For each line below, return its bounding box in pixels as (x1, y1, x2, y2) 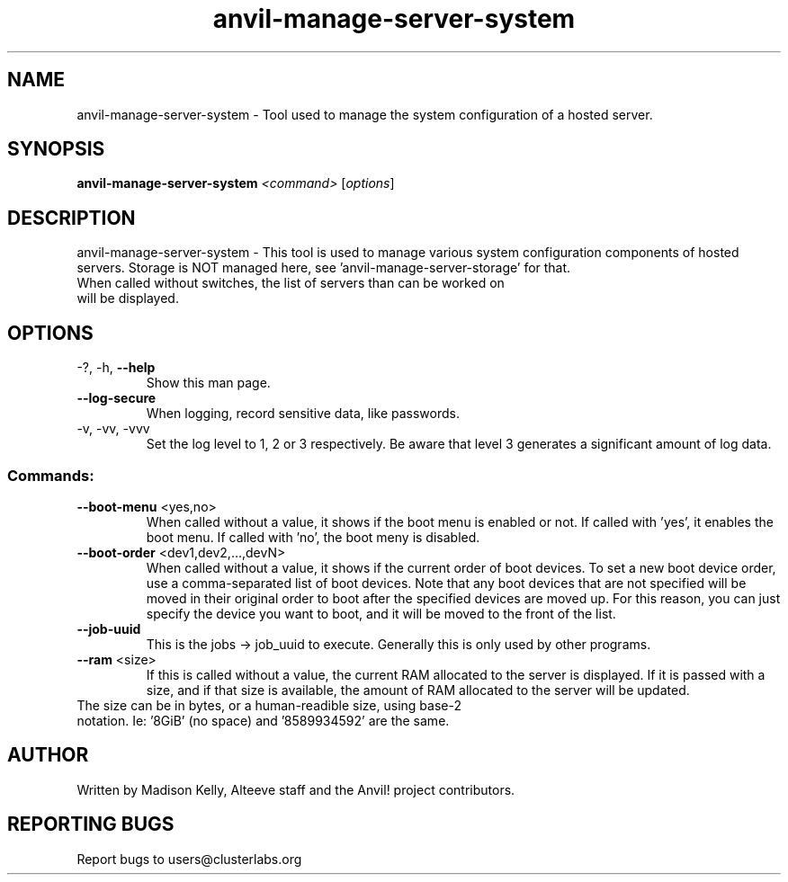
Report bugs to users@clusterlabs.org (76, 851, 302, 867)
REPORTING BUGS (7, 813, 175, 836)
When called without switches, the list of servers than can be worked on (76, 275, 505, 291)
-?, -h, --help (76, 360, 156, 376)
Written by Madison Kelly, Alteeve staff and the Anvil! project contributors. (76, 781, 515, 797)
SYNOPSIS (7, 138, 105, 161)
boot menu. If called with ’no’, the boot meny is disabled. (146, 529, 480, 545)
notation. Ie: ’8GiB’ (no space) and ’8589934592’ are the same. (76, 712, 450, 728)
